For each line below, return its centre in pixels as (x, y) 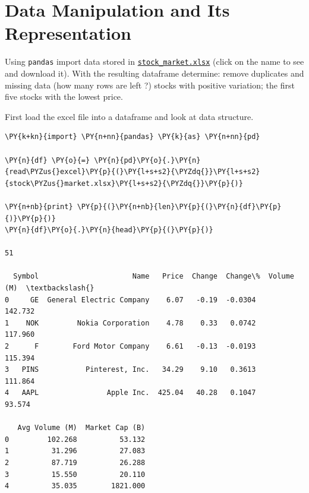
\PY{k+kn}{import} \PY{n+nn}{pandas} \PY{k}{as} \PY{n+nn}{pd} (133, 137)
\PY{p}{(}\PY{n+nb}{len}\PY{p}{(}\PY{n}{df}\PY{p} (179, 206)
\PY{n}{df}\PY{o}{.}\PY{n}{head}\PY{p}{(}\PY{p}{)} (109, 230)
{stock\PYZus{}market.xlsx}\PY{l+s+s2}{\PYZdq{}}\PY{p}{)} (124, 183)
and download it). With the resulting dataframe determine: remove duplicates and (154, 73)
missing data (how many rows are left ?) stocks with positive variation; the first (150, 85)
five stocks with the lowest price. (64, 97)
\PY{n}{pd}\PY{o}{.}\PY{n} (147, 160)
